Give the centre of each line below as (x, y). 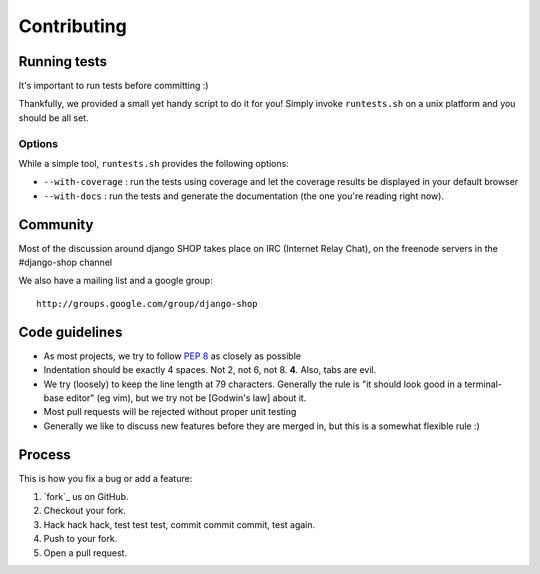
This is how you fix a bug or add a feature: (105, 478)
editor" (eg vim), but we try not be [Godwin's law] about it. (186, 397)
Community (56, 224)
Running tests (63, 61)
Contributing (72, 26)
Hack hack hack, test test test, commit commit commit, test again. (179, 524)
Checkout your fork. (85, 511)
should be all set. (53, 117)
